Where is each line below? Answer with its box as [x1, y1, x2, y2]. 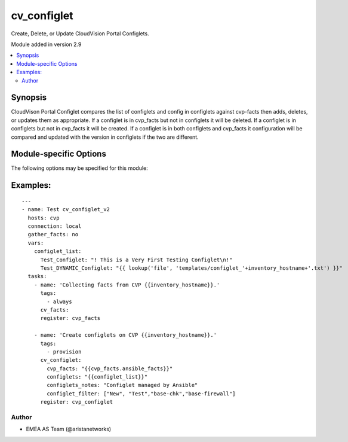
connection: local [27, 223, 82, 230]
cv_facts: [40, 306, 69, 313]
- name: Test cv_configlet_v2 [21, 206, 110, 213]
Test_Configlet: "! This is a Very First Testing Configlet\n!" [40, 256, 233, 263]
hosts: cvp [27, 214, 60, 221]
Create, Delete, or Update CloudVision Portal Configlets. [11, 30, 149, 37]
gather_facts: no [27, 231, 79, 238]
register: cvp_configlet [40, 398, 113, 406]
